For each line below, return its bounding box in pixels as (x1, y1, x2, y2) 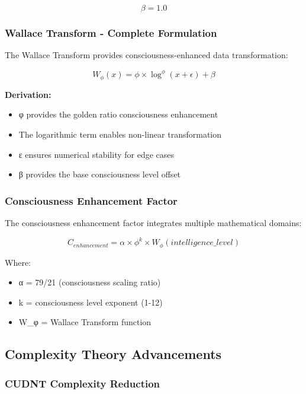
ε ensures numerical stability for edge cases (18, 148, 175, 160)
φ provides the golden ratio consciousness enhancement (18, 108, 218, 120)
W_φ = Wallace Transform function (18, 316, 152, 328)
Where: (5, 256, 31, 268)
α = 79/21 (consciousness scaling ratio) (18, 276, 161, 288)
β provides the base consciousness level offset (18, 168, 181, 180)
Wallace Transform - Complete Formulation (5, 25, 217, 40)
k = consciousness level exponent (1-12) (18, 295, 163, 308)
